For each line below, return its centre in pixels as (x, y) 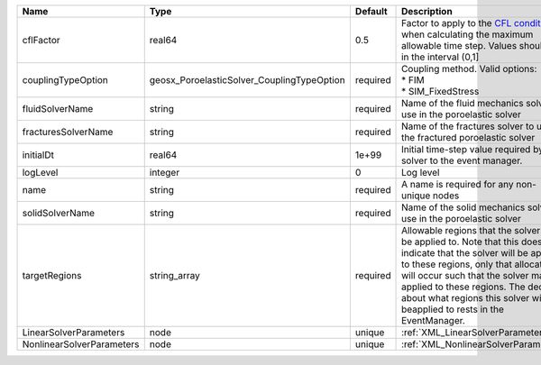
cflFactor (41, 40)
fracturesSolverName (68, 132)
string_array (174, 275)
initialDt (38, 155)
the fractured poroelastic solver (468, 137)
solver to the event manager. (462, 160)
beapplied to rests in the (453, 309)
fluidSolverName (58, 109)
